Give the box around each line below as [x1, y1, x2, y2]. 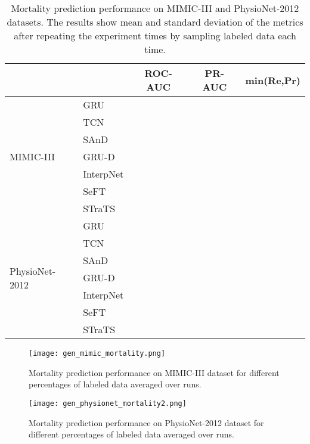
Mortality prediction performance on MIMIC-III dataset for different [29, 366, 280, 378]
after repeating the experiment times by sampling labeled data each [14, 29, 296, 42]
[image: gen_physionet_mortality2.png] [29, 399, 187, 408]
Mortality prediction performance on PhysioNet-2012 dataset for [29, 416, 264, 429]
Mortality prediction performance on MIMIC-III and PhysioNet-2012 [11, 1, 299, 15]
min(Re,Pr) [245, 73, 300, 87]
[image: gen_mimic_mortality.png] [29, 349, 166, 358]
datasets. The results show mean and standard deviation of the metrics [7, 15, 303, 29]
